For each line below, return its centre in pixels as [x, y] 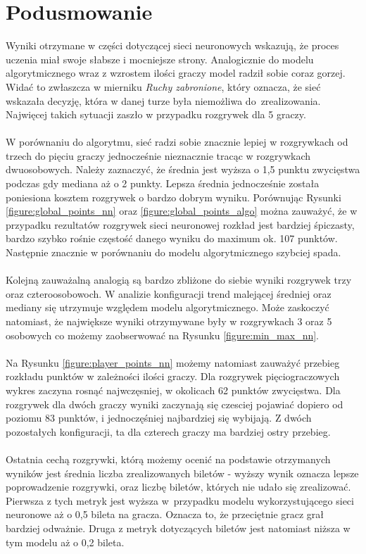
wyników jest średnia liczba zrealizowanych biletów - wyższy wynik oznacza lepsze [182, 473]
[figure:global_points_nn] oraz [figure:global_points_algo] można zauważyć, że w [182, 211]
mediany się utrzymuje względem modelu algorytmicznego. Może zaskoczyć [168, 307]
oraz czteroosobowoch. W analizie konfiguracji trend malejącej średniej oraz [169, 293]
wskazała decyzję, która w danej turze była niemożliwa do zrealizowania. [163, 100]
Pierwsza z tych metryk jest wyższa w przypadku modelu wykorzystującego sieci [180, 500]
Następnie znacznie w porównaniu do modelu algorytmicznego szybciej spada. [173, 252]
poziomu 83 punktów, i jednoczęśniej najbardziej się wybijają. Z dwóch [159, 418]
